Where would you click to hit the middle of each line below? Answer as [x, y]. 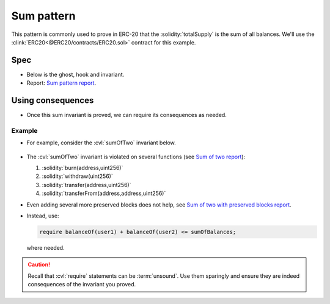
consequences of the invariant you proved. [82, 285]
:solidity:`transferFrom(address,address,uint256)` [104, 193]
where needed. [46, 247]
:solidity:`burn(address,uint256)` [82, 168]
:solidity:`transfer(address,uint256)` [86, 185]
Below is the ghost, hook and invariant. [75, 74]
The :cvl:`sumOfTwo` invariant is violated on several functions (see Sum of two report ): [136, 157]
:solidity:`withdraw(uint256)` [77, 176]
